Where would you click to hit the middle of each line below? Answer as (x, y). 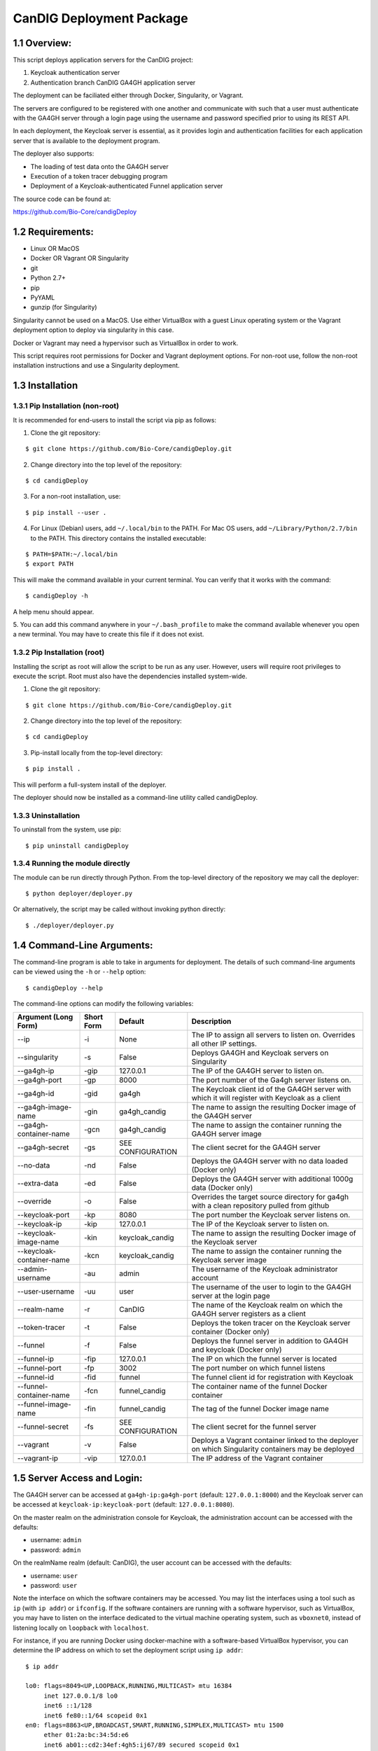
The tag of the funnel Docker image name (260, 1409)
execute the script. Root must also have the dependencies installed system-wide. (130, 676)
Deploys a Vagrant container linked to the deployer (275, 1441)
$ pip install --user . (66, 512)
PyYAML (43, 297)
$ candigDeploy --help (64, 988)
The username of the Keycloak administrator (265, 1269)
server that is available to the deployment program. (86, 141)
